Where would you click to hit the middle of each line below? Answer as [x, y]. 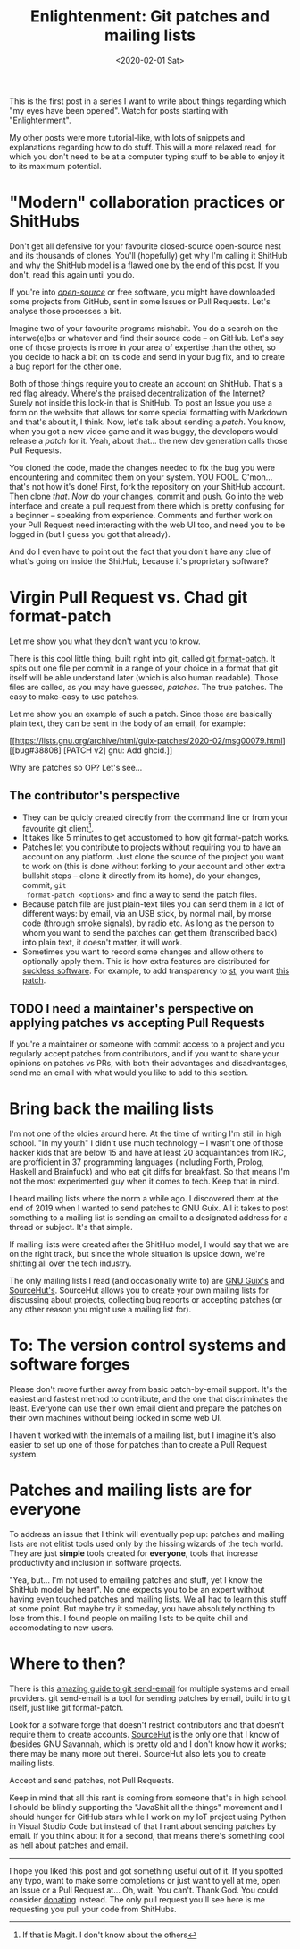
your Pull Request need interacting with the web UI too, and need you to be [147, 525]
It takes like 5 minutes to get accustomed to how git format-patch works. [156, 838]
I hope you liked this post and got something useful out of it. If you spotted [146, 1871]
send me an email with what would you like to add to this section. [129, 1073]
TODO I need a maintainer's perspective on [132, 1009]
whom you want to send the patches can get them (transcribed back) [150, 933]
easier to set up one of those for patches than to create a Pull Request [138, 1444]
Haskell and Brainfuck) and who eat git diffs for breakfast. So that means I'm [150, 1172]
